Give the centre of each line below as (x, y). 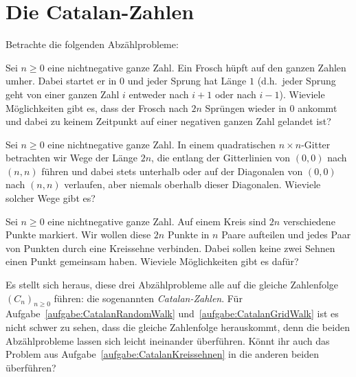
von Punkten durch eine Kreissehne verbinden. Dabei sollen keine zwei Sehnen (170, 248)
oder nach (235, 94)
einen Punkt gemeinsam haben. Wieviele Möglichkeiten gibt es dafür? (152, 261)
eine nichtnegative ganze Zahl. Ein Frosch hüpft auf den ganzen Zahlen (197, 67)
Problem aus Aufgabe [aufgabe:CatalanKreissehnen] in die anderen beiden (163, 354)
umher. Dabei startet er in (61, 81)
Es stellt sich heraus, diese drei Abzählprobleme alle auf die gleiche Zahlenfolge (172, 285)
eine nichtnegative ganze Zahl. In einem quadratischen (162, 144)
